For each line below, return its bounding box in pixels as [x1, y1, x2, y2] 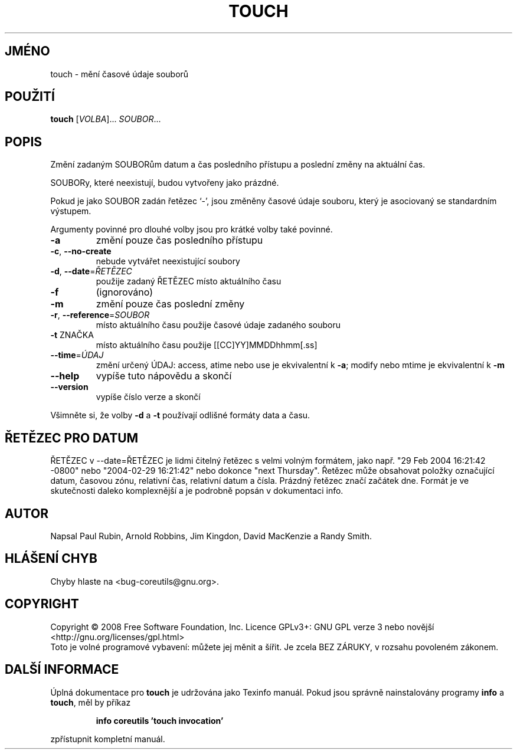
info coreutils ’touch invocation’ [96, 715, 224, 726]
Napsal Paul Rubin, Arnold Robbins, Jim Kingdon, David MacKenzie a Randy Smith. [50, 530, 372, 541]
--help [50, 370, 80, 382]
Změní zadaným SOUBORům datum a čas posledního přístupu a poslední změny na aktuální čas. [50, 159, 426, 170]
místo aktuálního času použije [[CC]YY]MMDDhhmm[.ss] [96, 340, 318, 350]
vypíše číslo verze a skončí [96, 392, 201, 402]
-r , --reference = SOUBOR [50, 310, 150, 320]
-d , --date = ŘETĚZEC [50, 266, 132, 277]
